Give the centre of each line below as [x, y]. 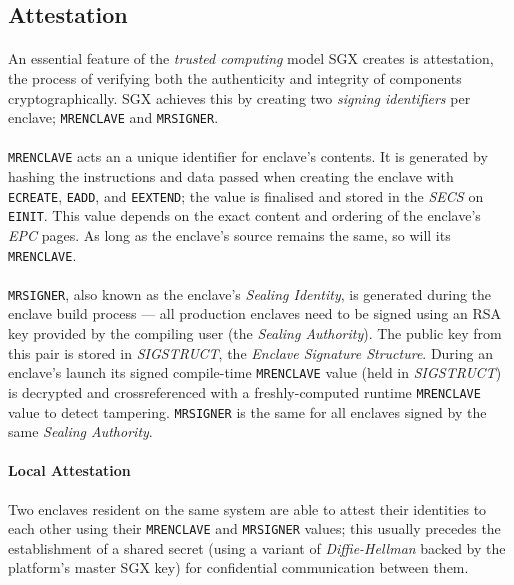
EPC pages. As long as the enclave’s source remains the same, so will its [229, 234]
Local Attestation [69, 470]
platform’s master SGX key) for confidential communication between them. [238, 567]
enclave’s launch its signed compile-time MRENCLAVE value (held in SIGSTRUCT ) [255, 372]
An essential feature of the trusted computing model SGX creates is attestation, [251, 58]
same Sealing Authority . [80, 431]
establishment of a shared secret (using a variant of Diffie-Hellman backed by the [257, 547]
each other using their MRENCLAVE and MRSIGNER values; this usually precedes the [254, 528]
